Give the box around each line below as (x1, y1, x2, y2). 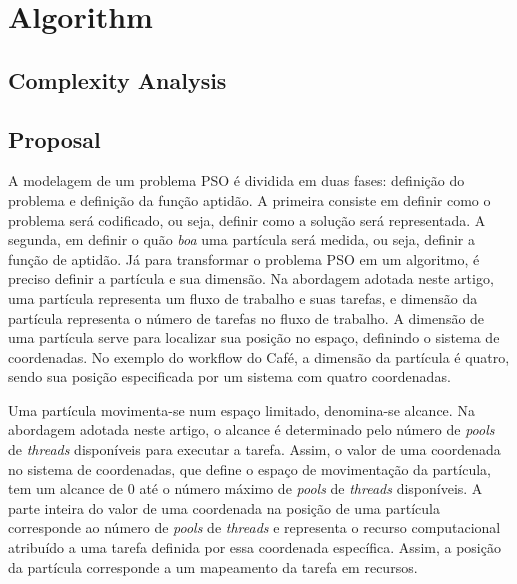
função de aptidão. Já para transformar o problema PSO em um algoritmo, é (8, 248, 480, 269)
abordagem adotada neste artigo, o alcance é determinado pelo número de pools (8, 419, 495, 440)
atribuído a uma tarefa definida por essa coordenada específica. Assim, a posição (8, 537, 501, 558)
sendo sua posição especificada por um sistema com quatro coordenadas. (8, 366, 451, 387)
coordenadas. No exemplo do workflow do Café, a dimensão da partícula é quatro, (8, 346, 510, 367)
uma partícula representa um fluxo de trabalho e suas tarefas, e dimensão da (8, 287, 478, 308)
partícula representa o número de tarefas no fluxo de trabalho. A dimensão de (8, 307, 485, 328)
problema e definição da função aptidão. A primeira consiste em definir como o (8, 189, 491, 210)
